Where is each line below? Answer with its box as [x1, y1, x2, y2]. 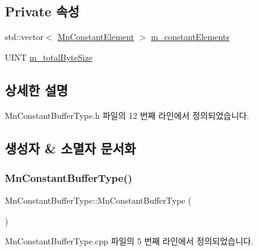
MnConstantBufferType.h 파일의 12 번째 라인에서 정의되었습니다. [5, 109, 250, 121]
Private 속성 [5, 2, 80, 21]
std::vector [5, 30, 44, 43]
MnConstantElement [57, 30, 134, 43]
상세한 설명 [5, 80, 68, 99]
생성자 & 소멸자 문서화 [5, 138, 136, 157]
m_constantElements [150, 30, 230, 43]
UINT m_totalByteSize [5, 50, 92, 63]
